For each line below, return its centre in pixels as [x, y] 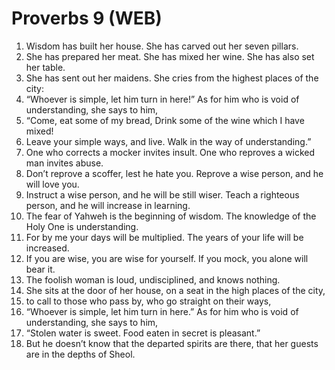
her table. [45, 67]
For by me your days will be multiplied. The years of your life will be [164, 237]
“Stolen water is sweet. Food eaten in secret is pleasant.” [143, 333]
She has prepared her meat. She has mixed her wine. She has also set [170, 56]
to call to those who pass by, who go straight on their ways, [148, 301]
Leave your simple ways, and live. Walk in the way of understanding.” [168, 141]
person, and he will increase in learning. [108, 205]
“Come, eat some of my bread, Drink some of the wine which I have [165, 120]
